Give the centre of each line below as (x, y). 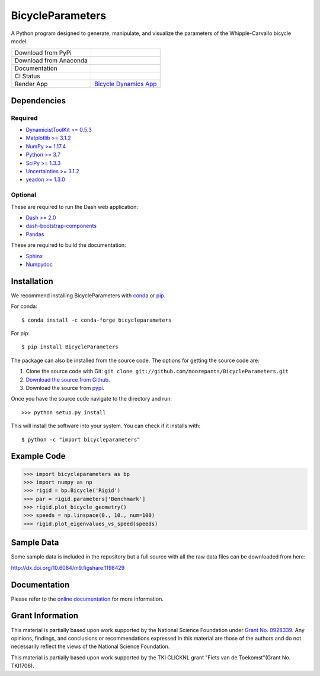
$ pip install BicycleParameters (70, 347)
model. (19, 41)
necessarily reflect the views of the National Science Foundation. (90, 646)
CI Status (27, 76)
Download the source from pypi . (65, 388)
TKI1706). (23, 666)
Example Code (38, 456)
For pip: (20, 333)
